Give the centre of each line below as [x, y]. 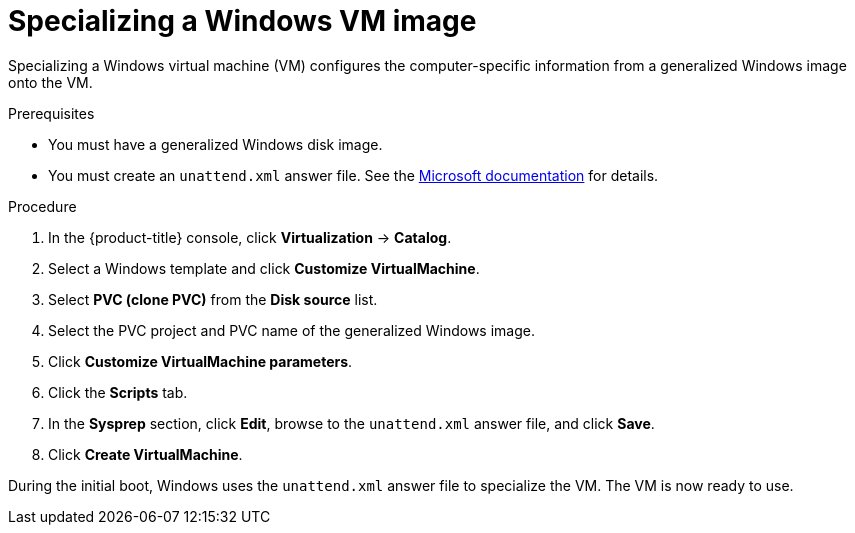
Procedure [42, 206]
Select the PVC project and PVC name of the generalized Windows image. [291, 330]
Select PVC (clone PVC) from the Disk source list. [213, 299]
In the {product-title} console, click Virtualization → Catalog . [250, 237]
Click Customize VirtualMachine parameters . [200, 361]
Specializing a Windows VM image [242, 21]
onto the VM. [50, 82]
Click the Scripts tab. [118, 392]
